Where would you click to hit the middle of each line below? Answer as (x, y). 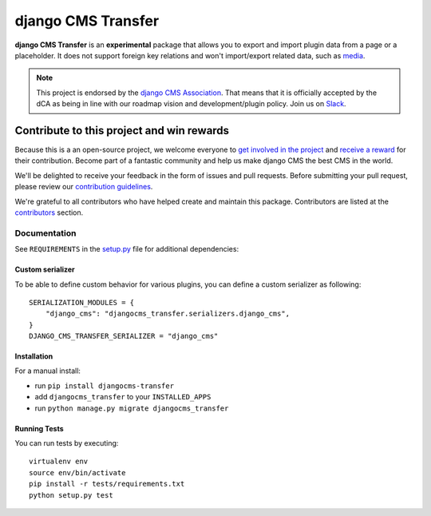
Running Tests (39, 428)
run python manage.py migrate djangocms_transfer (132, 408)
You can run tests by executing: (67, 443)
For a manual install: (48, 371)
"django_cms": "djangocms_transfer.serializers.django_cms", (168, 314)
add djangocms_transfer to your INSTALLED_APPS (123, 397)
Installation (34, 356)
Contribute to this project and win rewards (122, 131)
